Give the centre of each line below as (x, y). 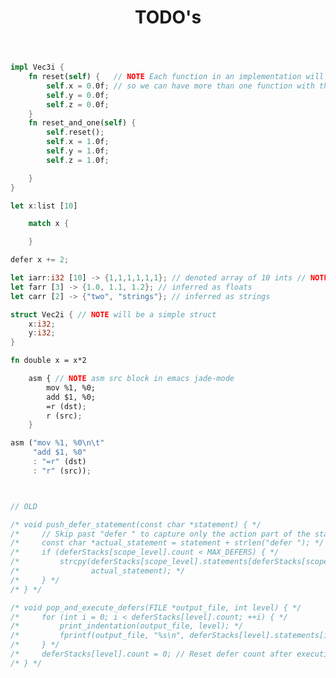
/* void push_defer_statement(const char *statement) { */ (136, 524)
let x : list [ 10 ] (44, 206)
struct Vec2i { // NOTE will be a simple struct (113, 314)
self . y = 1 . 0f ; (78, 151)
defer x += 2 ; (40, 260)
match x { (49, 224)
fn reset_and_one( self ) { (82, 123)
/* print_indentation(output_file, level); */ (127, 626)
